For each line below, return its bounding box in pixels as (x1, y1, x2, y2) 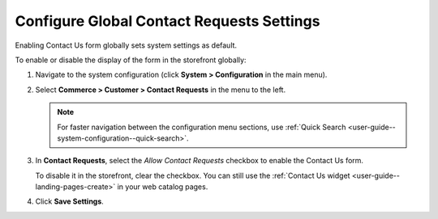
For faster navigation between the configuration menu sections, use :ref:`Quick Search (57, 122, 346, 132)
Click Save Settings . (35, 196, 105, 206)
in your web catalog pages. (117, 182, 208, 192)
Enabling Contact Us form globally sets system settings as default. (15, 40, 238, 50)
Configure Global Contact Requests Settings (15, 12, 320, 30)
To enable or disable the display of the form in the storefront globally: (15, 55, 247, 65)
